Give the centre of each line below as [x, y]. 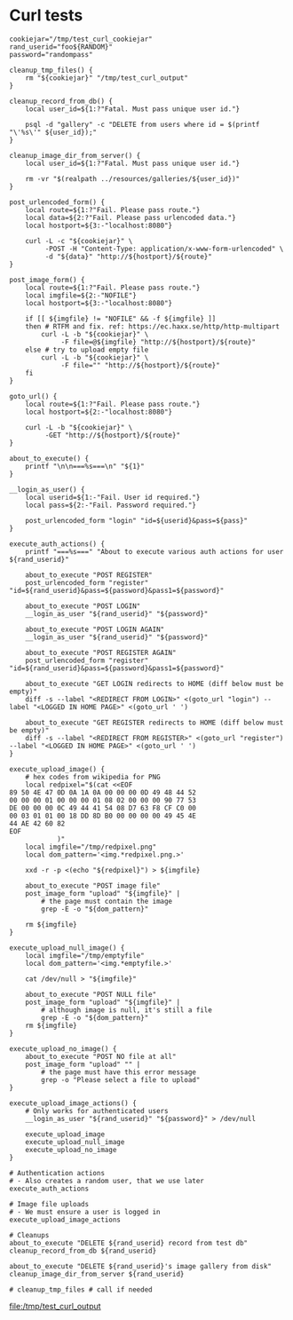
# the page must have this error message [119, 1072]
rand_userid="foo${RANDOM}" [61, 47]
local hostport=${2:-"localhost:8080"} [99, 412]
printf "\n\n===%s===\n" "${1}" [85, 466]
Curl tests [46, 16]
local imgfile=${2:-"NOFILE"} [81, 295]
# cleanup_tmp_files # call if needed [81, 1289]
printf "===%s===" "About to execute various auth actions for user [154, 551]
